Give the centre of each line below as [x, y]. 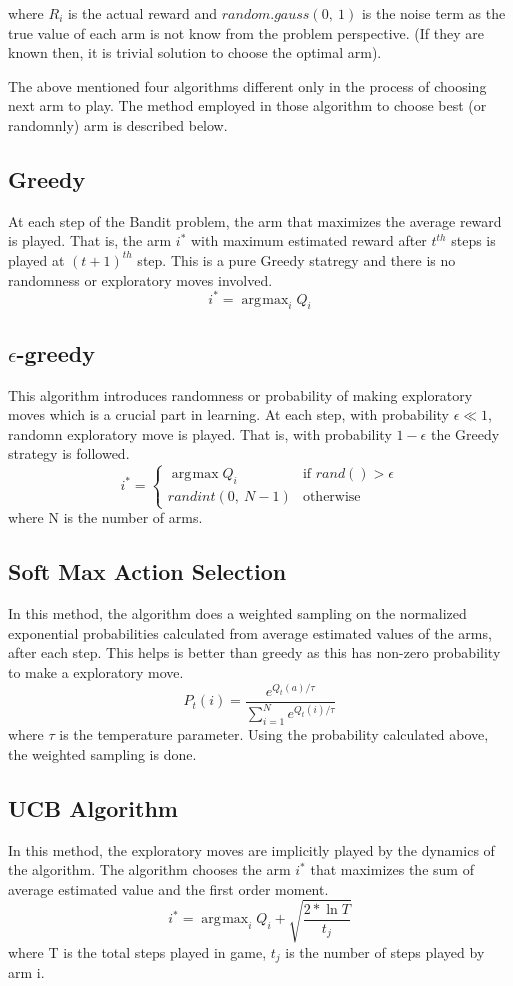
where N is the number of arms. [105, 517]
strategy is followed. [69, 453]
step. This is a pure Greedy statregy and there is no [296, 259]
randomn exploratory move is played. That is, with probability [200, 433]
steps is [473, 240]
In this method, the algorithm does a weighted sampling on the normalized [237, 613]
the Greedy [465, 433]
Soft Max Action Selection [147, 571]
